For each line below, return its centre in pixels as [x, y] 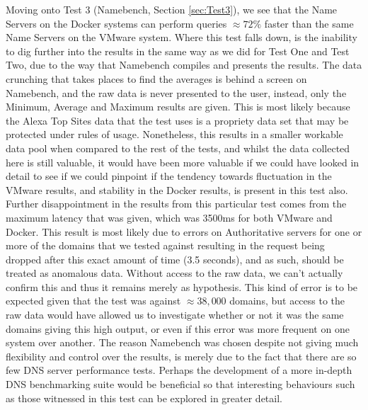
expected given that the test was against [93, 301]
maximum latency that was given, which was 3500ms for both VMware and [169, 217]
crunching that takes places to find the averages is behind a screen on [156, 78]
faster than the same [309, 23]
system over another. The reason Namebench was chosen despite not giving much [182, 342]
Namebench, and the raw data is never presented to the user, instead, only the [176, 92]
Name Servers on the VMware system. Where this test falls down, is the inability [182, 37]
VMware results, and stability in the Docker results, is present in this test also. [177, 189]
